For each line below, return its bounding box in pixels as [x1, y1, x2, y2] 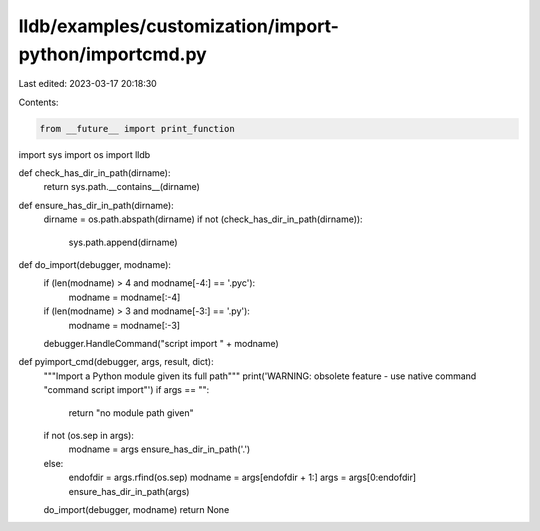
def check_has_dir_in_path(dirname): [18, 167, 171, 179]
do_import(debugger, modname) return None [43, 503, 230, 515]
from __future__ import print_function [39, 123, 235, 134]
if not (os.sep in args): [43, 429, 135, 441]
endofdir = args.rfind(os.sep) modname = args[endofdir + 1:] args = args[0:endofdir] [68, 471, 417, 484]
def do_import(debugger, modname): [18, 259, 172, 271]
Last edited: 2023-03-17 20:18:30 [18, 78, 157, 90]
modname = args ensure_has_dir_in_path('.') [68, 443, 251, 455]
